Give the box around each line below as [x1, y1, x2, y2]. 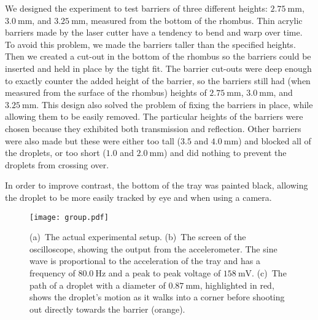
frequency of [29, 266, 76, 279]
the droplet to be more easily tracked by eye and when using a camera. [5, 190, 272, 203]
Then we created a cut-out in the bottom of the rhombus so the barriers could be [5, 50, 311, 63]
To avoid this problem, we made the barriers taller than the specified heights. [5, 37, 296, 50]
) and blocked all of [238, 134, 311, 147]
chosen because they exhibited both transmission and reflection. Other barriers [5, 122, 301, 135]
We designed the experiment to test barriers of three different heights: [5, 2, 268, 14]
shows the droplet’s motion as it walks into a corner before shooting [29, 291, 285, 303]
